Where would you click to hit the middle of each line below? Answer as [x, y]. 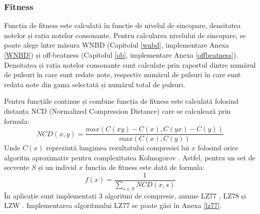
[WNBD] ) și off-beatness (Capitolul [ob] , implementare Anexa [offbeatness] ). [121, 55]
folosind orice [218, 148]
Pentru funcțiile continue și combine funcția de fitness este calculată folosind [121, 101]
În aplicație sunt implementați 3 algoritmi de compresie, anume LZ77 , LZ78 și [125, 195]
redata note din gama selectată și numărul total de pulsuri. [95, 84]
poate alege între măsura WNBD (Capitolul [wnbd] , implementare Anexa [116, 45]
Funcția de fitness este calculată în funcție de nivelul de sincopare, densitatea [122, 25]
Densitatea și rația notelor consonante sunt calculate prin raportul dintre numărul [130, 64]
